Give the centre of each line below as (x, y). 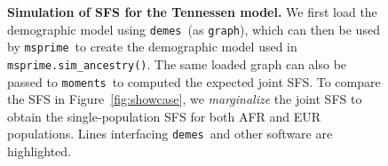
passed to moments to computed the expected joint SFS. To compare (194, 81)
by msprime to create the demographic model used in (152, 47)
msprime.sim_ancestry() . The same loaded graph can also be (177, 63)
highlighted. (39, 151)
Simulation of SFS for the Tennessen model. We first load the (192, 12)
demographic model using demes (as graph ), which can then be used (194, 29)
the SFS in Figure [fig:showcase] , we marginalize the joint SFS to (185, 99)
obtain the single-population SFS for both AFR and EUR (164, 116)
